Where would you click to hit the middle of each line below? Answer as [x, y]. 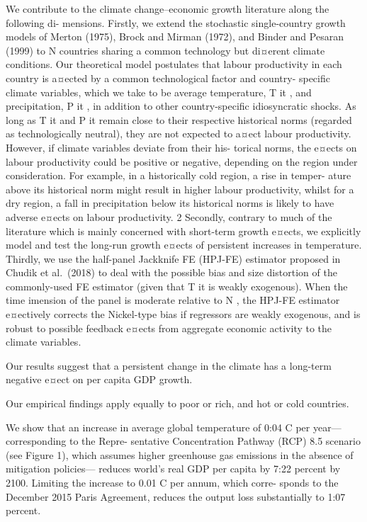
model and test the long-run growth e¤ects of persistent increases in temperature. [184, 245]
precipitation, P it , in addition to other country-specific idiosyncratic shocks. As [181, 106]
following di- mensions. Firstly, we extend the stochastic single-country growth [176, 22]
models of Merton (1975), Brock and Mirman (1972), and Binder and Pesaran [175, 36]
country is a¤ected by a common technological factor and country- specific [168, 78]
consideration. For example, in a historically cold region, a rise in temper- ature [179, 175]
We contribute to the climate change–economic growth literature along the [168, 8]
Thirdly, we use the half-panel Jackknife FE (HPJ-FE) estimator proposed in [173, 258]
